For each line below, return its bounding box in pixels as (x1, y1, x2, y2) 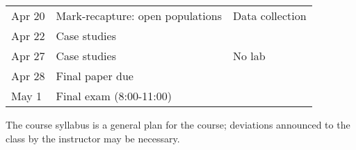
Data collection (233, 8, 307, 24)
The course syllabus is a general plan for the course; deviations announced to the (6, 118, 350, 131)
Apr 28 (11, 68, 45, 84)
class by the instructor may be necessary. (6, 131, 180, 145)
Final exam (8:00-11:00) (56, 88, 172, 104)
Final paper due (56, 68, 133, 84)
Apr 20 (11, 8, 45, 24)
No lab (233, 48, 266, 64)
